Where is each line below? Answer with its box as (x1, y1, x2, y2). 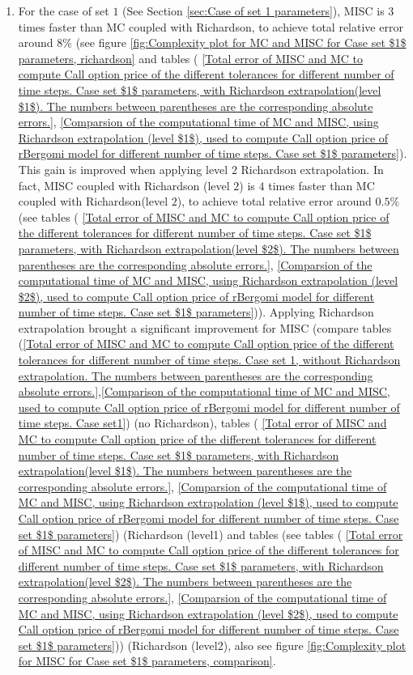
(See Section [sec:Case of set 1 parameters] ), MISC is (122, 2, 385, 19)
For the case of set (18, 2, 109, 19)
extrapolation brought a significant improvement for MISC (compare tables (18, 319, 392, 336)
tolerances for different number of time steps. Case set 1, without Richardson (18, 351, 401, 368)
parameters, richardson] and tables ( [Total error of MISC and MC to (18, 49, 364, 66)
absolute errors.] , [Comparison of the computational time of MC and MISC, (18, 383, 390, 400)
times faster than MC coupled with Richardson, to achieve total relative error (18, 18, 403, 35)
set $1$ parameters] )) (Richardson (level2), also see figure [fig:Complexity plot (18, 636, 407, 653)
